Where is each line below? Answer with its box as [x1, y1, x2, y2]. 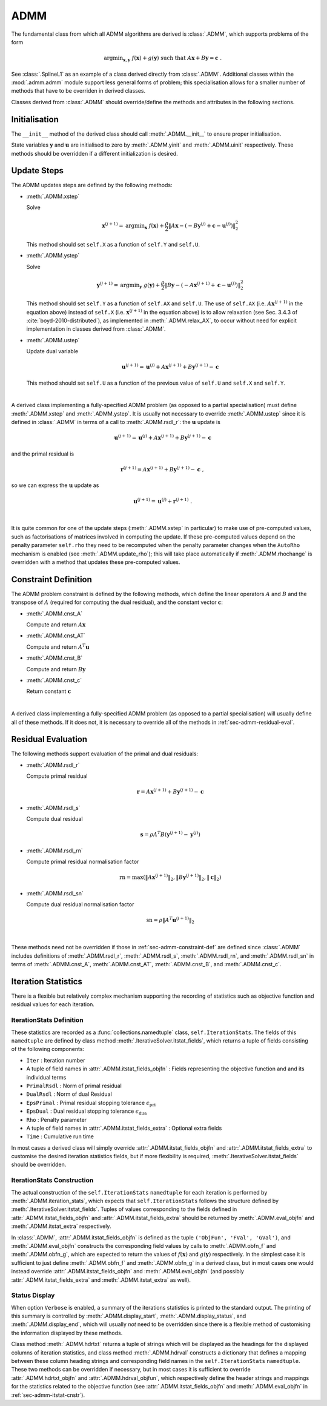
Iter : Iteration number [26, 1056, 85, 1064]
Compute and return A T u [26, 643, 90, 651]
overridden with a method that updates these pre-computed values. [11, 558, 181, 566]
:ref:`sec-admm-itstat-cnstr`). [11, 1391, 85, 1399]
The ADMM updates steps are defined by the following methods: [11, 182, 173, 189]
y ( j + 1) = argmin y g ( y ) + [96, 280, 160, 290]
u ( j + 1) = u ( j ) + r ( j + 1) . [133, 497, 193, 505]
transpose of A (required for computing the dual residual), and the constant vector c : [11, 599, 223, 606]
